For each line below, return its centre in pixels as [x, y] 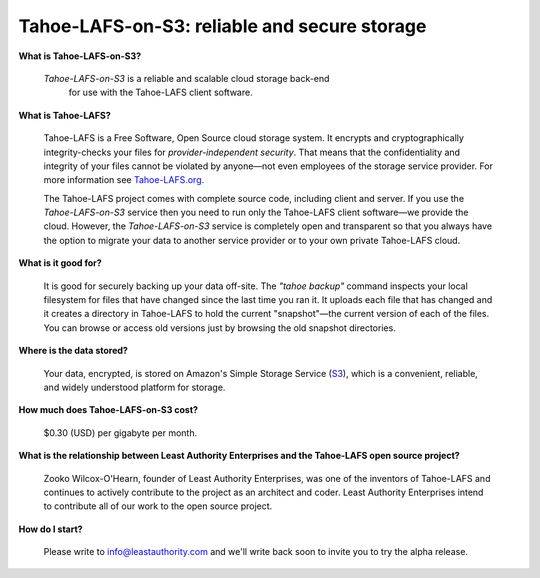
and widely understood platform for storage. [134, 387]
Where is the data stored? [73, 351]
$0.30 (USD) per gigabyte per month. [120, 432]
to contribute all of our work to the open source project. [158, 506]
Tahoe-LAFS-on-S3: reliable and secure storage [222, 26]
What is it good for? [60, 263]
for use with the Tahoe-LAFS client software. [161, 92]
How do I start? [51, 529]
